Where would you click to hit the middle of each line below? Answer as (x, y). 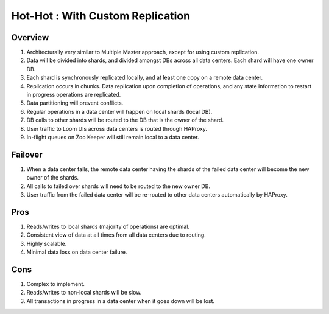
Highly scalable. (47, 243)
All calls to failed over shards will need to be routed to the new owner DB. (118, 186)
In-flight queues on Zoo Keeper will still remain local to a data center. (113, 137)
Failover (27, 154)
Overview (30, 37)
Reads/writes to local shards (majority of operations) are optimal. (108, 226)
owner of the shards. (53, 178)
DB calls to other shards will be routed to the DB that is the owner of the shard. (125, 120)
